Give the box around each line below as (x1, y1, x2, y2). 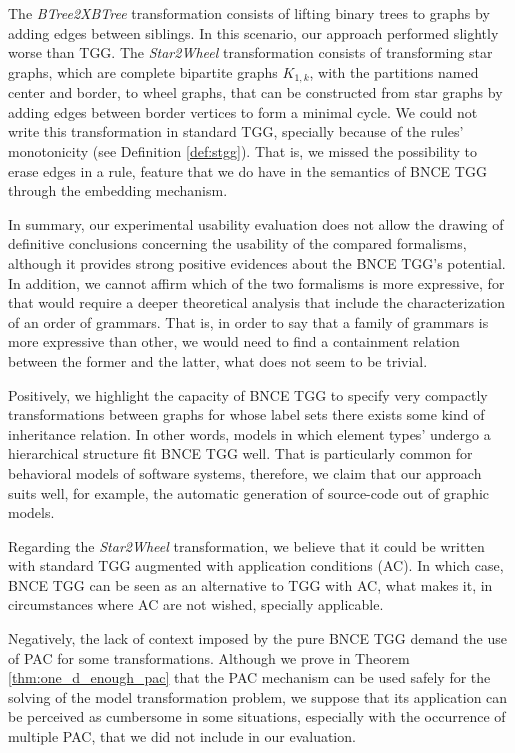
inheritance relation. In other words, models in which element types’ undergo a (8, 423, 491, 444)
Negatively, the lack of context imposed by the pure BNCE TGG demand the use (8, 628, 507, 649)
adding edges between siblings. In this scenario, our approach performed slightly (8, 22, 499, 43)
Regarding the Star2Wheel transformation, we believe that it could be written (8, 535, 485, 556)
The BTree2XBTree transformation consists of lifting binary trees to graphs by (8, 3, 490, 23)
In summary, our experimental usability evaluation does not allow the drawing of (8, 213, 504, 234)
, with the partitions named (309, 61, 479, 82)
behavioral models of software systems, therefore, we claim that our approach (8, 462, 482, 483)
